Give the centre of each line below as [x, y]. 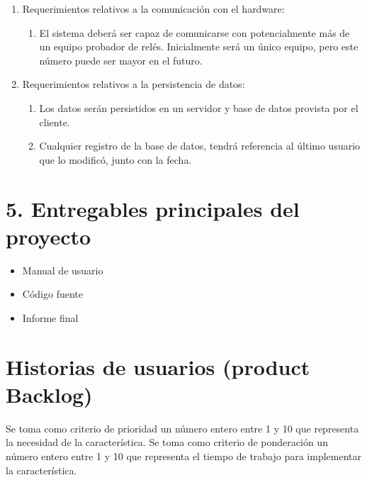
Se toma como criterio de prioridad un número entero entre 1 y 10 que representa [182, 428]
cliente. [55, 122]
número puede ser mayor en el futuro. [121, 60]
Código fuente [52, 294]
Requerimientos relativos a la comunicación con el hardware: [153, 9]
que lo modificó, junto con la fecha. [115, 159]
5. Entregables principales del [153, 208]
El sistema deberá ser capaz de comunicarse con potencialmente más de [194, 32]
